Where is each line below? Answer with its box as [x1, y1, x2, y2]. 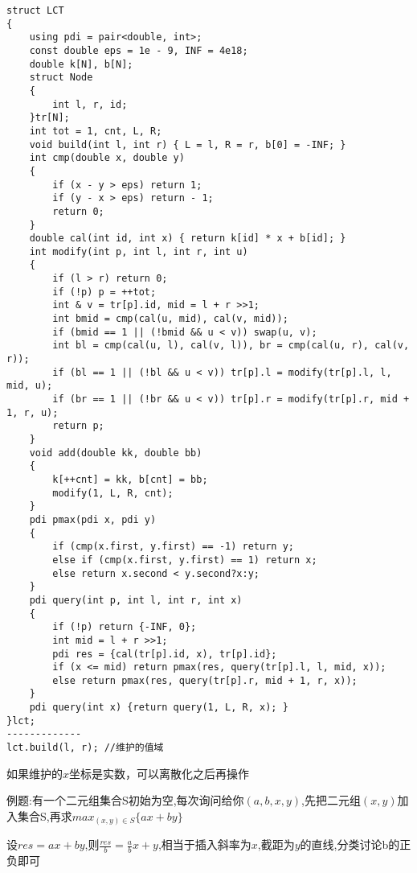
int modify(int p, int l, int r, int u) [29, 245, 248, 257]
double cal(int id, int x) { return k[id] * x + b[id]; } [29, 233, 346, 245]
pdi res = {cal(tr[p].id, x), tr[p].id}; [52, 648, 277, 660]
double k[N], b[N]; [29, 58, 133, 70]
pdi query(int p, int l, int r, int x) [29, 594, 243, 606]
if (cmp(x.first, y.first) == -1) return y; [52, 541, 294, 553]
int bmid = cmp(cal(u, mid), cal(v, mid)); [52, 313, 288, 325]
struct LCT [6, 5, 64, 16]
